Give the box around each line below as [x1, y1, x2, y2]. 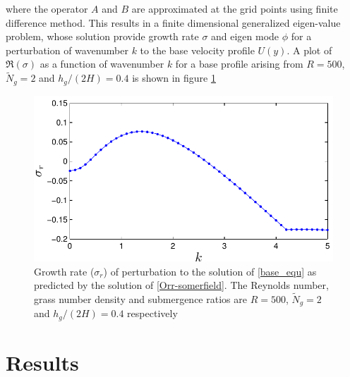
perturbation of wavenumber [6, 42, 128, 57]
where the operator [6, 1, 88, 16]
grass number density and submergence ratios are [34, 292, 247, 306]
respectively [127, 306, 178, 321]
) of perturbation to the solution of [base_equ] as [103, 264, 317, 278]
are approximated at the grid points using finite [131, 1, 338, 16]
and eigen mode [211, 29, 279, 44]
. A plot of [286, 42, 332, 57]
